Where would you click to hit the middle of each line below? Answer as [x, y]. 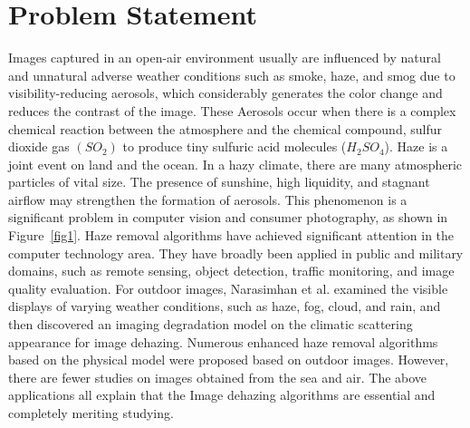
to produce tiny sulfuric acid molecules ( [235, 146]
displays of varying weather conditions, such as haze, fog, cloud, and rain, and [225, 306]
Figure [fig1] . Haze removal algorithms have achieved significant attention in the [231, 235]
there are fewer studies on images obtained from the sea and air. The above [218, 377]
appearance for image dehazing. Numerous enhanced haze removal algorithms [223, 341]
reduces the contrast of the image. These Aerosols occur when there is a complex [232, 110]
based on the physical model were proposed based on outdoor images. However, [229, 360]
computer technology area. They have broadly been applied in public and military [236, 253]
